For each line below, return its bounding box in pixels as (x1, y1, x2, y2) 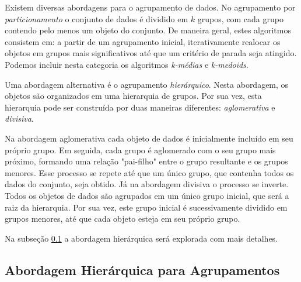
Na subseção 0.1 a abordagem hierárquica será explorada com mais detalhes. (5, 232, 278, 244)
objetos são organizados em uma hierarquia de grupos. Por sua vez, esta (5, 90, 262, 102)
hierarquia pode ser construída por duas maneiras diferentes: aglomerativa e (5, 101, 275, 113)
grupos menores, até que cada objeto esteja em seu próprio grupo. (5, 212, 240, 225)
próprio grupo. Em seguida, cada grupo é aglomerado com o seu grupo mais (5, 143, 276, 156)
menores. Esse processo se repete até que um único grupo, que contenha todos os (5, 166, 294, 178)
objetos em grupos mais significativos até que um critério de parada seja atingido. (5, 47, 297, 59)
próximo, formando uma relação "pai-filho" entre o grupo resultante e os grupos (5, 155, 288, 167)
